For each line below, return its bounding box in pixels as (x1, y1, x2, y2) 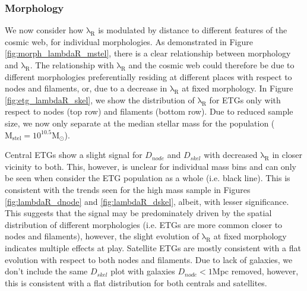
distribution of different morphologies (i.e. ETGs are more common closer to (5, 218, 283, 230)
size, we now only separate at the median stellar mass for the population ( (5, 116, 275, 129)
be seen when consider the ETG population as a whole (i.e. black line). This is (5, 172, 290, 184)
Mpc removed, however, (212, 265, 299, 277)
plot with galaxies (110, 265, 175, 277)
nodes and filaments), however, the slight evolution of (5, 230, 199, 242)
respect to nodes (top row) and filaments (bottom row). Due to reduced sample (5, 105, 293, 118)
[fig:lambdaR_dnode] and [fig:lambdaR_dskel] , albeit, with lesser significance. (5, 195, 289, 207)
